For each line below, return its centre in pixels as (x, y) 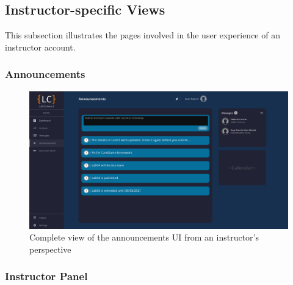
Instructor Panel (46, 276)
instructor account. (40, 47)
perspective (50, 249)
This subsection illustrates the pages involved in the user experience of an (143, 35)
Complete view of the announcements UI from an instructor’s (144, 237)
